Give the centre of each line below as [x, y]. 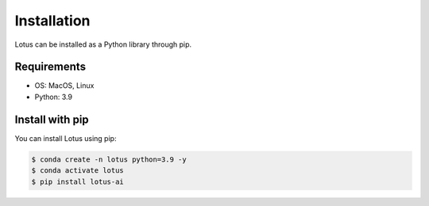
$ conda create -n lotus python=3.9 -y [109, 159]
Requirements [50, 67]
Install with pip [52, 119]
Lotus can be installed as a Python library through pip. [103, 44]
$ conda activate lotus [78, 171]
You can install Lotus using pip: [66, 138]
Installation [52, 21]
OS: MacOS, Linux [64, 86]
